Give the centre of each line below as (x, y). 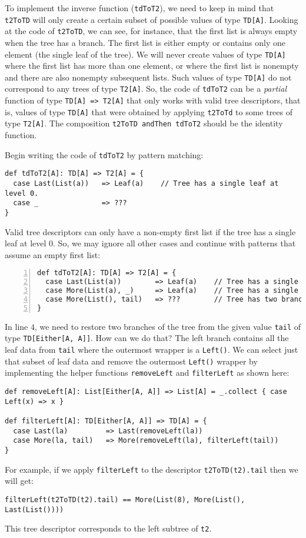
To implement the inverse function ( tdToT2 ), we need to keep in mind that (139, 8)
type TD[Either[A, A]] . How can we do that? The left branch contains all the (147, 338)
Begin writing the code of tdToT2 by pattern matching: (104, 154)
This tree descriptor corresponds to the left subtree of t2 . (108, 528)
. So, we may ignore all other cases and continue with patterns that (174, 243)
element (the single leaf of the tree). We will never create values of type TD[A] (145, 54)
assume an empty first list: (53, 254)
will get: (19, 481)
